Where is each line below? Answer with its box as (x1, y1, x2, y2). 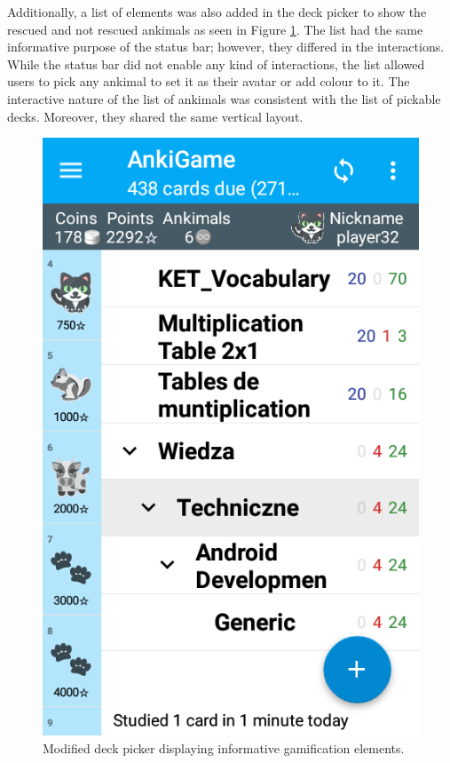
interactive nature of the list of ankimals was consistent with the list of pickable (7, 89, 441, 107)
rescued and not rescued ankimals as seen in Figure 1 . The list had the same (7, 20, 423, 38)
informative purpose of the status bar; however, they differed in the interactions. (7, 37, 445, 56)
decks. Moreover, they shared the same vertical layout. (7, 107, 304, 125)
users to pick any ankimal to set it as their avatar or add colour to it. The (7, 72, 410, 91)
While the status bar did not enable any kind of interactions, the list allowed (7, 54, 425, 73)
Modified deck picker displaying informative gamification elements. (43, 738, 405, 757)
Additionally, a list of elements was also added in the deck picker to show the (7, 3, 427, 20)
